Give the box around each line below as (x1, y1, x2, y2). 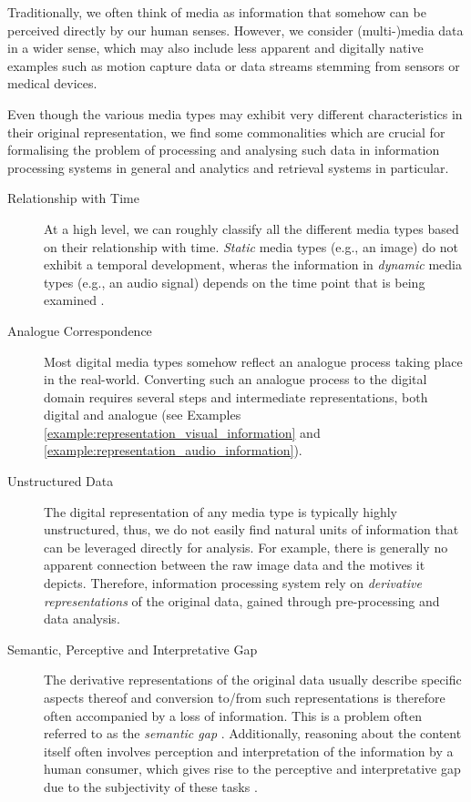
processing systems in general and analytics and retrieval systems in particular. (7, 157, 449, 177)
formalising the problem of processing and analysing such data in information (7, 140, 440, 159)
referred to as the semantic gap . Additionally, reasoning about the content (44, 724, 462, 743)
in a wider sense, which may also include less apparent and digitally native (7, 38, 424, 57)
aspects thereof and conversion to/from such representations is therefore (44, 688, 445, 706)
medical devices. (7, 74, 97, 93)
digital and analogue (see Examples (44, 405, 241, 424)
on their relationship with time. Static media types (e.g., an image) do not (44, 237, 458, 256)
